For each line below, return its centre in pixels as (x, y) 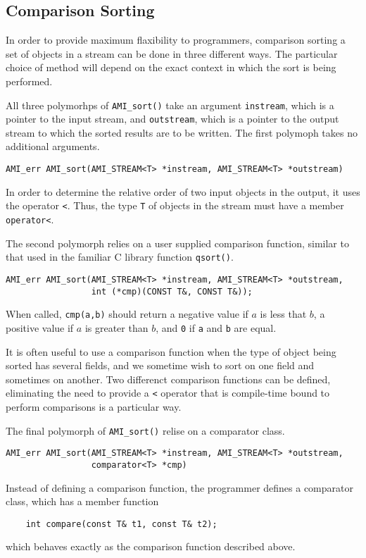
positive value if (40, 327)
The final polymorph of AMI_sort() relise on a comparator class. (145, 430)
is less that (283, 314)
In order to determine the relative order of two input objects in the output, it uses (183, 191)
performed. (29, 81)
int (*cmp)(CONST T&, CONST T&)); (172, 291)
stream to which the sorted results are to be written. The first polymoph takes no (182, 132)
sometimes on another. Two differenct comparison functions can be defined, (168, 379)
